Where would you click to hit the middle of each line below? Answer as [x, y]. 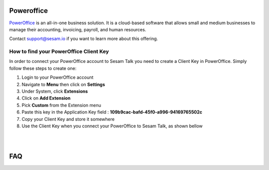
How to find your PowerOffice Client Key [59, 52]
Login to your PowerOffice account [58, 77]
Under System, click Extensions [55, 91]
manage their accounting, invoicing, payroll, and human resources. [78, 29]
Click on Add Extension [46, 98]
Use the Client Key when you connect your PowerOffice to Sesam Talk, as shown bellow [112, 126]
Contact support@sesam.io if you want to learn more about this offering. [84, 39]
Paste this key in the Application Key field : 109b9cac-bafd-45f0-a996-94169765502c [112, 112]
